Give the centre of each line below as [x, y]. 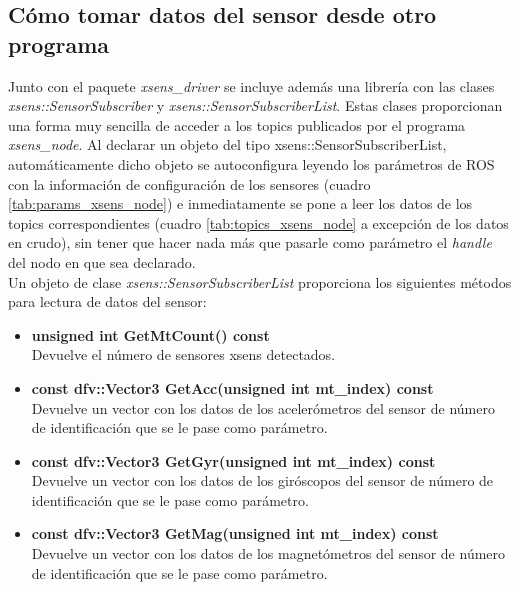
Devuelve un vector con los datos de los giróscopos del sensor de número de [262, 480]
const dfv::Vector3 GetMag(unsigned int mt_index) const [235, 533]
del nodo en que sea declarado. [102, 261]
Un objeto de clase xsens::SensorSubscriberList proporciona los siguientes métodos [260, 281]
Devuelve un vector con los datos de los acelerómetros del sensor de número [263, 407]
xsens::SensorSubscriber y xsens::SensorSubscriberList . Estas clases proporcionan [255, 105]
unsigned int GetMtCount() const [150, 334]
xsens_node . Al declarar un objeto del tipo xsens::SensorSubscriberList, [227, 144]
